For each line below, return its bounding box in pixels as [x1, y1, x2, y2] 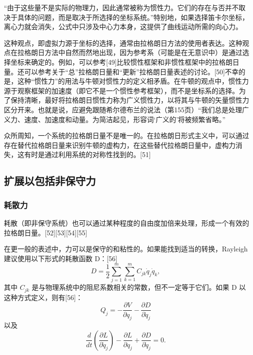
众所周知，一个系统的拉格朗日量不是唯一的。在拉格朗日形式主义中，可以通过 [4, 130, 249, 141]
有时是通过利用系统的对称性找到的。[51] [24, 149, 151, 160]
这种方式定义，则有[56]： [4, 292, 83, 302]
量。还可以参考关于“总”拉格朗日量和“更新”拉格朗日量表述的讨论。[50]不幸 [4, 66, 239, 76]
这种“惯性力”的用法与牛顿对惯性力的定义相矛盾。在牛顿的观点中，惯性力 [17, 76, 249, 86]
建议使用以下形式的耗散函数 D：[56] [4, 253, 118, 263]
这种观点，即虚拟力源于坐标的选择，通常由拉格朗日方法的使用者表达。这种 [4, 37, 242, 48]
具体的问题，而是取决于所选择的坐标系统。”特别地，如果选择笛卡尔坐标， [17, 12, 249, 22]
